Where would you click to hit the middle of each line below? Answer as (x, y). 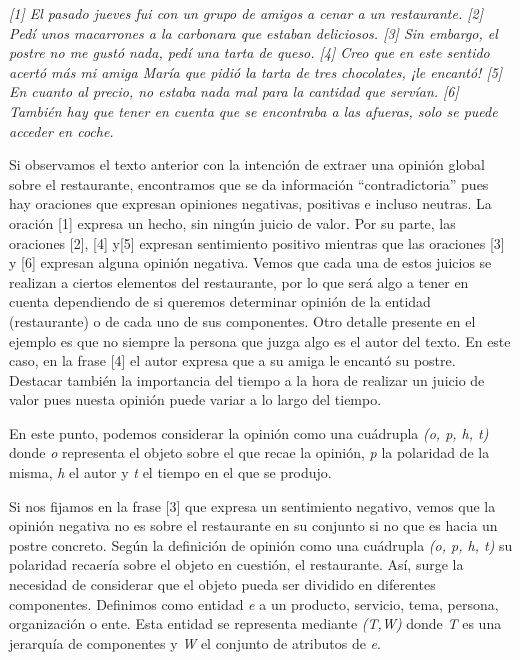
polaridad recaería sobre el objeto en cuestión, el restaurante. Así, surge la (236, 564)
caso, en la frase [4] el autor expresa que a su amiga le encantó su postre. (232, 360)
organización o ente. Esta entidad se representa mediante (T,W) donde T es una (255, 623)
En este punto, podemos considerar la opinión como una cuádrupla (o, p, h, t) (249, 432)
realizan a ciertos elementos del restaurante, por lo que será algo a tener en (239, 281)
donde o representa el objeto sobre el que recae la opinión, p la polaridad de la (249, 452)
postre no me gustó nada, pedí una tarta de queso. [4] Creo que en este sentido (249, 52)
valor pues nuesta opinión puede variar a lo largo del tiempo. (195, 399)
